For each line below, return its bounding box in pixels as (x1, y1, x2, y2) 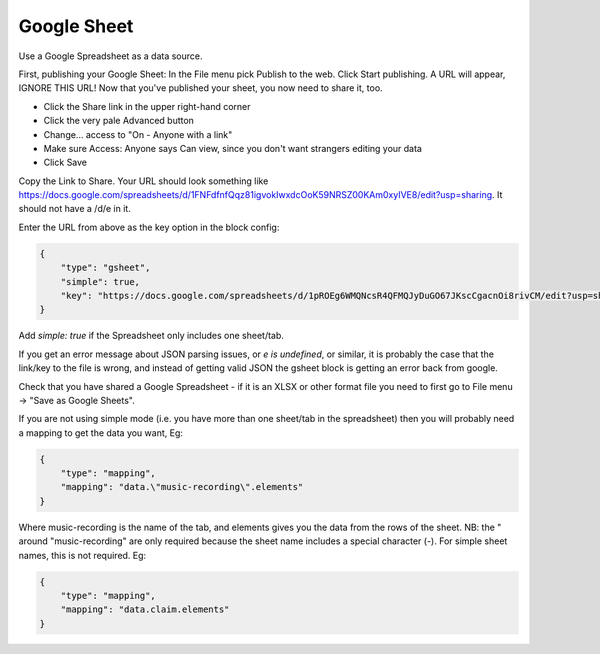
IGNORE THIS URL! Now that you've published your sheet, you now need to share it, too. (18, 82, 384, 94)
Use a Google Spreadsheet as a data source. (18, 50, 204, 62)
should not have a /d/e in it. (18, 203, 132, 215)
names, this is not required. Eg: (18, 549, 147, 561)
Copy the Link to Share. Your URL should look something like (18, 175, 269, 187)
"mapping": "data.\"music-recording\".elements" (60, 481, 304, 493)
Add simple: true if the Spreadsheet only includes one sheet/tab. (18, 330, 285, 342)
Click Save (43, 156, 88, 169)
